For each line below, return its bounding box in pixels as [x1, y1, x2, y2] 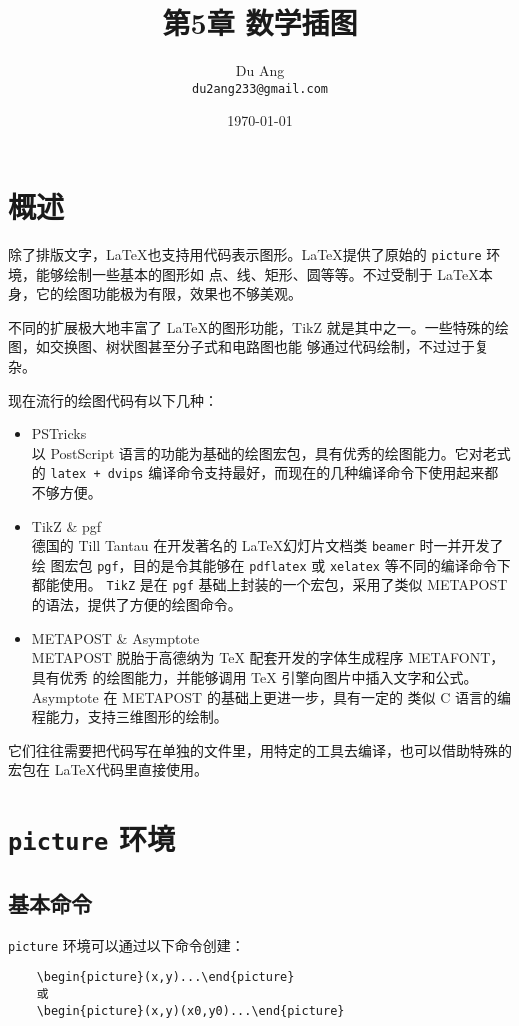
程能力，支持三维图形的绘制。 [31, 706, 228, 727]
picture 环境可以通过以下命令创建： [8, 934, 245, 955]
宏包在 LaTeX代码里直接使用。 [8, 759, 209, 780]
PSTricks [31, 423, 87, 444]
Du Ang [235, 60, 285, 81]
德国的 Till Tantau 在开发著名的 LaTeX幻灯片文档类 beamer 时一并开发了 [31, 535, 504, 556]
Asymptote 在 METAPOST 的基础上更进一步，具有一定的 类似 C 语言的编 [31, 686, 511, 707]
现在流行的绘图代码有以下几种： [8, 389, 218, 410]
